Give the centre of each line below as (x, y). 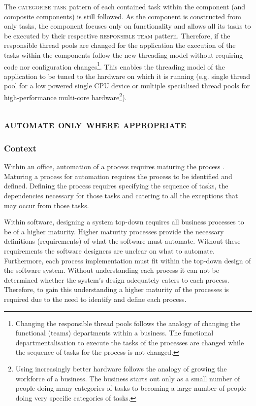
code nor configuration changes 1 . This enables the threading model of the (114, 66)
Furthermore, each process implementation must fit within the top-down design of (128, 260)
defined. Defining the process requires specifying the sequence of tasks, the (116, 186)
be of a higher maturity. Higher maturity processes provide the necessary (114, 231)
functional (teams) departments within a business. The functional (114, 333)
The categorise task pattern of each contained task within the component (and (125, 6)
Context (20, 148)
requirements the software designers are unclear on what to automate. (109, 251)
